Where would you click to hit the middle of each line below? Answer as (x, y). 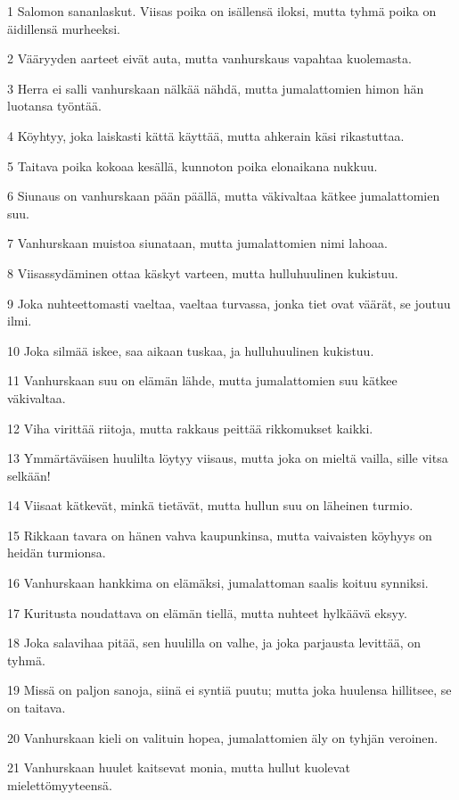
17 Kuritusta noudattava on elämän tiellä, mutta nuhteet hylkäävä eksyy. (207, 612)
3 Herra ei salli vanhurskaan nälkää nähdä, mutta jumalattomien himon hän (216, 88)
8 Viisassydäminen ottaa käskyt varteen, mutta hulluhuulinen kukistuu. (203, 272)
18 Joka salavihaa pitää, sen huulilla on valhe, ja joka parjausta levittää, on (214, 643)
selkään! (29, 475)
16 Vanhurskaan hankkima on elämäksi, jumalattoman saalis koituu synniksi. (218, 583)
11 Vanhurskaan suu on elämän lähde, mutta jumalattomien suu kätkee (202, 380)
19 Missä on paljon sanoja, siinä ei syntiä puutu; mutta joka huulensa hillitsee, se (229, 690)
